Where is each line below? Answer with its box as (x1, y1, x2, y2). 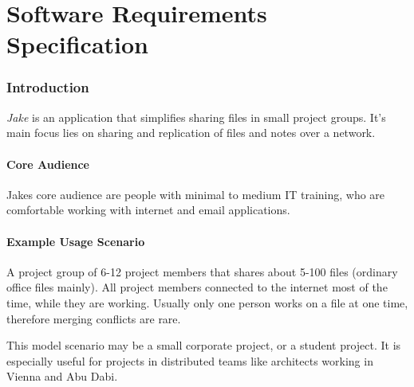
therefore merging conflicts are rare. (6, 310, 181, 326)
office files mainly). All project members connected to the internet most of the (6, 279, 388, 295)
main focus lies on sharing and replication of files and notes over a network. (6, 124, 376, 141)
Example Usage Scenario (6, 233, 145, 249)
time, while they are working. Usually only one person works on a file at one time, (6, 294, 408, 311)
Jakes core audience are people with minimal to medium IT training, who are (6, 186, 385, 202)
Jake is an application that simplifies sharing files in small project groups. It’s (6, 108, 386, 125)
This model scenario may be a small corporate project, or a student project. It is (6, 337, 401, 354)
